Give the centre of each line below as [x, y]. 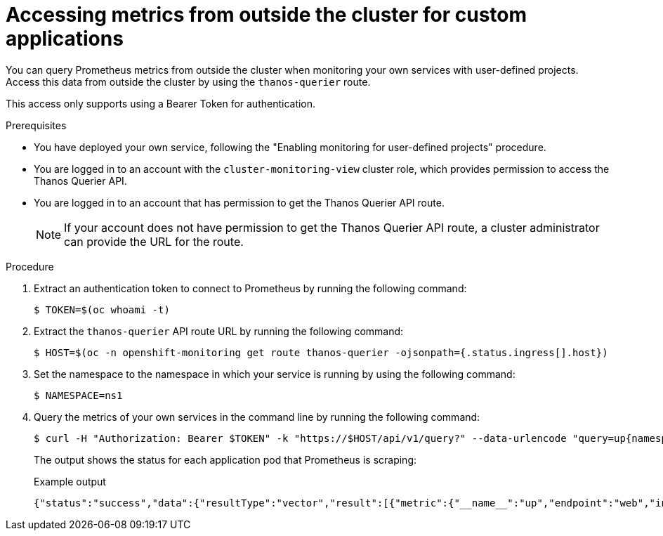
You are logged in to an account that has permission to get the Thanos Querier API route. [239, 202]
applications [65, 39]
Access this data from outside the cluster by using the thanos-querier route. [188, 81]
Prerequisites [36, 125]
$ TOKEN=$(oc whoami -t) [102, 309]
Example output [70, 481]
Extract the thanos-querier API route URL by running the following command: [219, 331]
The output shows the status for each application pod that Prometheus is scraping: [225, 459]
